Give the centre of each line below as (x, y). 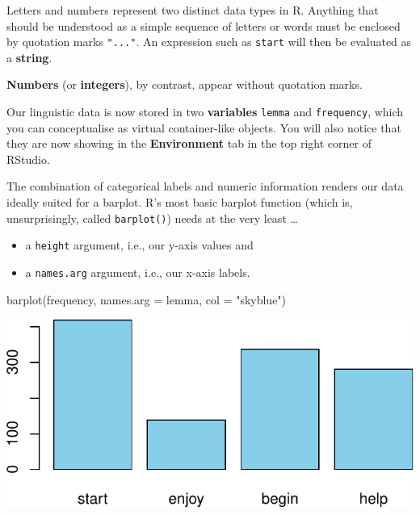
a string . (29, 57)
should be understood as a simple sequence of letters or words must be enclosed (204, 25)
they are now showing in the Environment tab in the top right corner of (189, 143)
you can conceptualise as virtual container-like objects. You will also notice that (204, 127)
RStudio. (28, 159)
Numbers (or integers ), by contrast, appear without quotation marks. (185, 84)
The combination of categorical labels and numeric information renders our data (205, 186)
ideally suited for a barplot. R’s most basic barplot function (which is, (180, 202)
